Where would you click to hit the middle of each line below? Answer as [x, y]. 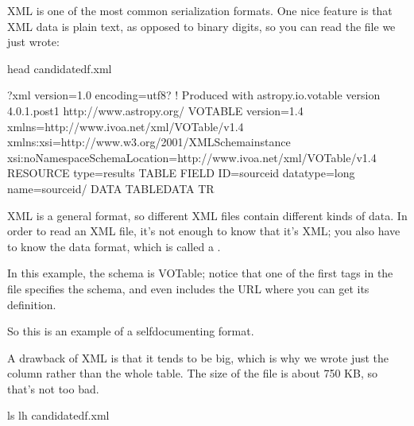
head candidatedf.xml [60, 68]
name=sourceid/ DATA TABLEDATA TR [111, 188]
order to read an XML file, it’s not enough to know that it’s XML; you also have [204, 231]
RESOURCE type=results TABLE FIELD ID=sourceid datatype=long [181, 173]
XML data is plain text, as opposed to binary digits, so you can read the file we [201, 26]
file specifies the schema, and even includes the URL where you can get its [188, 288]
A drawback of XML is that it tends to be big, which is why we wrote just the [198, 357]
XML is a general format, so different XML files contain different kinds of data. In [207, 215]
